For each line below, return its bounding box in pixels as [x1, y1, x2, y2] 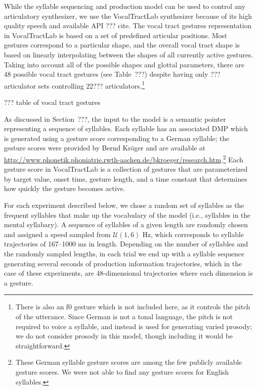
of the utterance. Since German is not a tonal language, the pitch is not [15, 311, 233, 321]
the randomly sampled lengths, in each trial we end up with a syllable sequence [4, 248, 245, 258]
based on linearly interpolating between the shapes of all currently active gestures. [4, 49, 253, 59]
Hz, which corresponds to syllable [142, 229, 244, 239]
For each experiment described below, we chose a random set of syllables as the [4, 200, 244, 210]
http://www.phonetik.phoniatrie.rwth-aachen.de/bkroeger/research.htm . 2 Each [4, 152, 243, 164]
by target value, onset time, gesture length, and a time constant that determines [4, 173, 247, 184]
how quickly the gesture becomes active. [4, 183, 126, 194]
